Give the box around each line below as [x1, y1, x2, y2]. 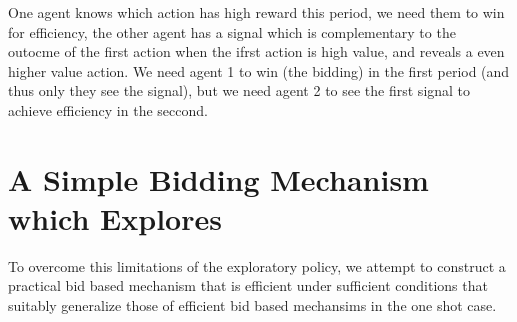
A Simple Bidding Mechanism [8, 158, 429, 199]
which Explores [8, 197, 222, 238]
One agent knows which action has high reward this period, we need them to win [8, 2, 505, 22]
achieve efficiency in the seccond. [8, 99, 208, 120]
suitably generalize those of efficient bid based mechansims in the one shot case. [8, 295, 497, 316]
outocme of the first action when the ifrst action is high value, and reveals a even [8, 41, 505, 62]
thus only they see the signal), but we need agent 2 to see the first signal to [8, 80, 471, 101]
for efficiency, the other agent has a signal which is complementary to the [8, 21, 456, 42]
